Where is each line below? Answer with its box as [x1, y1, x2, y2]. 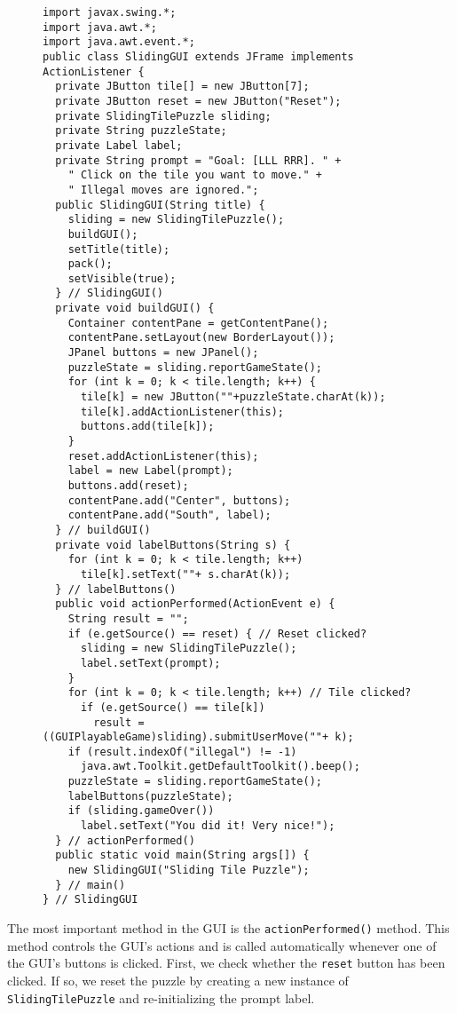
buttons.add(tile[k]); [80, 420, 215, 433]
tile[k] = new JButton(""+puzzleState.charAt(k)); [80, 391, 386, 404]
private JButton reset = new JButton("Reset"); [55, 94, 342, 107]
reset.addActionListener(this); [67, 449, 259, 463]
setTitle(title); [67, 242, 170, 256]
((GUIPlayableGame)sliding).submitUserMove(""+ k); [43, 731, 354, 744]
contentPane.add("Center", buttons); [67, 494, 291, 507]
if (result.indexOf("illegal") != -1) [67, 745, 297, 758]
